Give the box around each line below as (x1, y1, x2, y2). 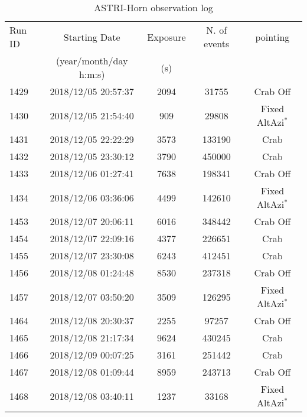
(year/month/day (56, 54, 128, 67)
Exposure (147, 30, 186, 44)
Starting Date (63, 30, 120, 44)
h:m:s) (79, 67, 105, 81)
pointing (255, 30, 290, 44)
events (204, 37, 230, 50)
